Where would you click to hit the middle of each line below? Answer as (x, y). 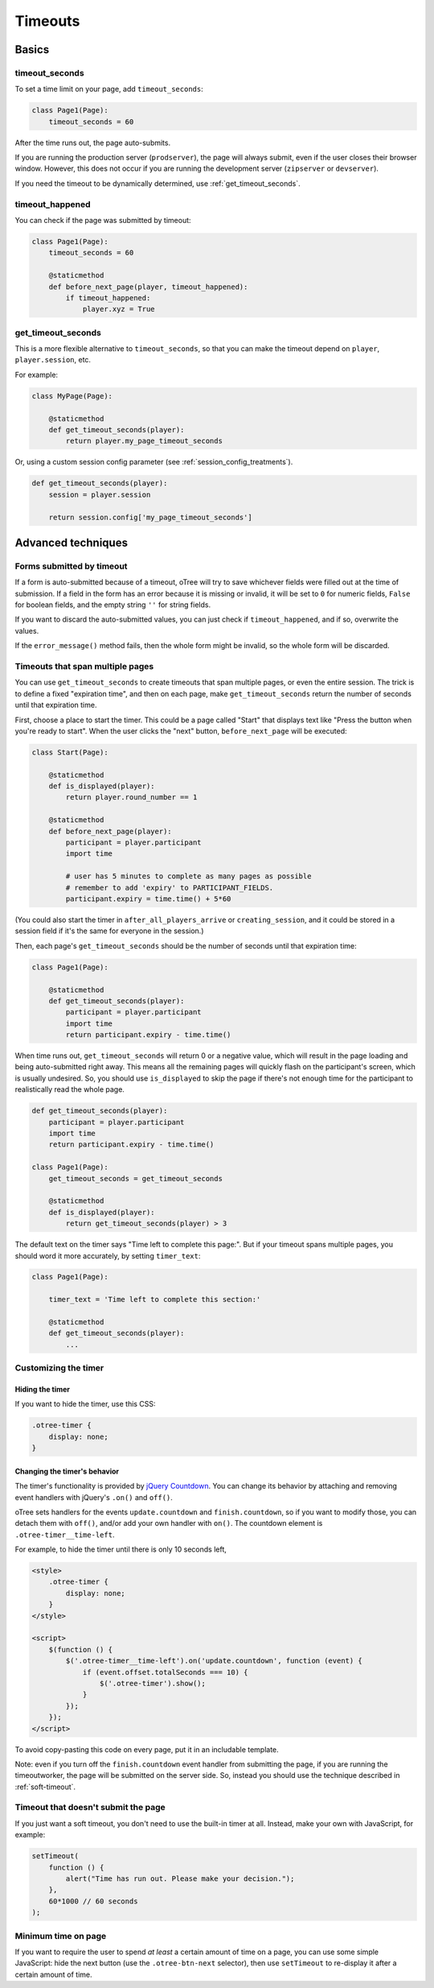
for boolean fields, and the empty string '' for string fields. (113, 605)
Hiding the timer (43, 1389)
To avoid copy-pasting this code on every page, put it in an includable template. (147, 1749)
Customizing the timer (59, 1368)
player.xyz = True (119, 309)
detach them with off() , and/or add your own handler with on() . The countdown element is (169, 1523)
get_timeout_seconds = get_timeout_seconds (135, 1178)
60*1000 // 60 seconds (93, 1901)
